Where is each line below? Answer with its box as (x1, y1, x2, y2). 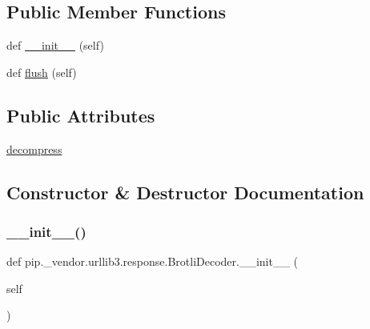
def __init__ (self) (6, 37, 104, 54)
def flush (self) (6, 63, 77, 80)
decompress (6, 140, 62, 157)
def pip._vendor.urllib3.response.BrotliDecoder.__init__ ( (6, 253, 299, 270)
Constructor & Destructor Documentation (6, 179, 364, 204)
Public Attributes (6, 102, 155, 127)
